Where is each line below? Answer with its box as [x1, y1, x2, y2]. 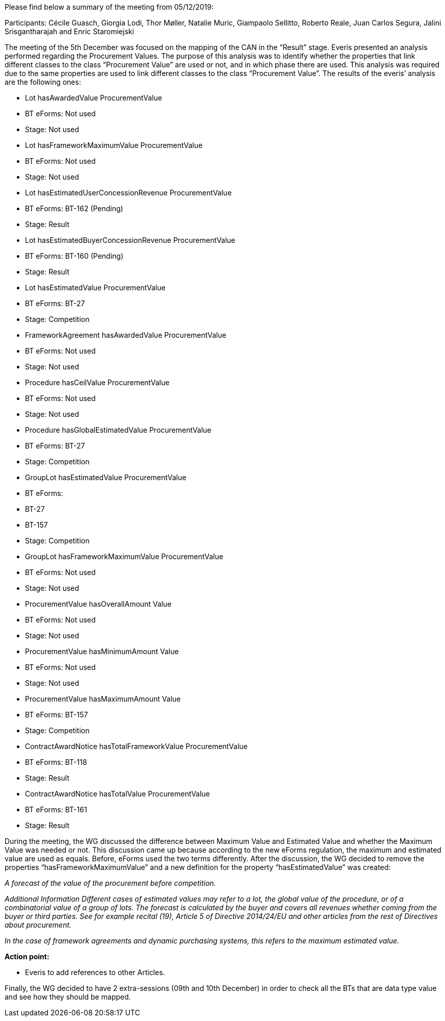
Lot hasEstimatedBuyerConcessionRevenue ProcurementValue [25, 236, 235, 244]
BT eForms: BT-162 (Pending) [25, 204, 123, 213]
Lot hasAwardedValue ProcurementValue [25, 93, 162, 102]
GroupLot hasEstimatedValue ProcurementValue [25, 473, 187, 482]
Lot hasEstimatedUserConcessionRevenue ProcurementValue [25, 188, 232, 197]
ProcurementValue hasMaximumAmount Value [25, 694, 181, 703]
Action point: [5, 952, 49, 961]
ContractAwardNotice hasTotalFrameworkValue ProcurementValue [25, 742, 248, 751]
